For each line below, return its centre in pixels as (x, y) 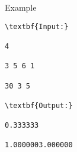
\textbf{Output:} (39, 105)
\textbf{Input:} (37, 26)
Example (21, 7)
